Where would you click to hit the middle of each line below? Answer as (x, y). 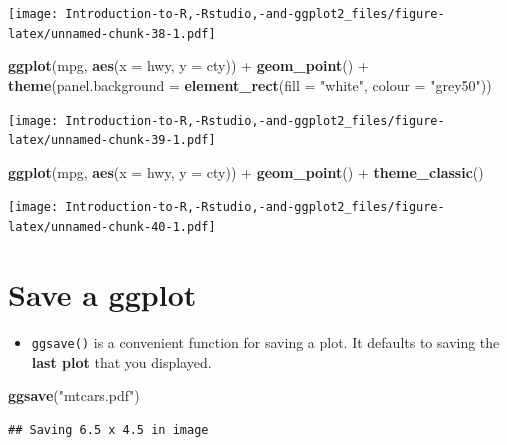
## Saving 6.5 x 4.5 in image (108, 429)
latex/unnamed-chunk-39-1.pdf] (112, 140)
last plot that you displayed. (121, 361)
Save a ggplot (102, 293)
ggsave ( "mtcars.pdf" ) (74, 395)
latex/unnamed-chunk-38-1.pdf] (112, 33)
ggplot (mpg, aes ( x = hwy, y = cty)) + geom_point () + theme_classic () (246, 171)
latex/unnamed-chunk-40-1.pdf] (112, 227)
